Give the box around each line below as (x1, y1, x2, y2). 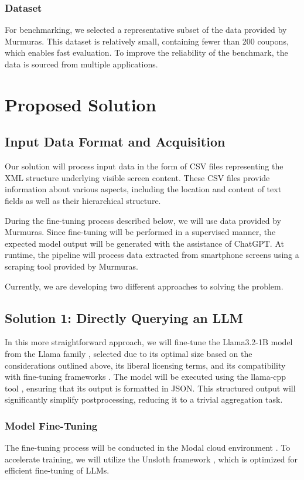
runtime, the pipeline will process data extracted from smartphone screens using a (5, 248, 299, 261)
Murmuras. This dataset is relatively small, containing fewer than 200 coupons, (5, 35, 289, 47)
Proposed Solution (5, 92, 156, 116)
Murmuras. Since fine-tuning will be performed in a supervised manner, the (5, 226, 276, 238)
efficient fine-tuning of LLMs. (5, 464, 110, 476)
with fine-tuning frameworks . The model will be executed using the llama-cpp (5, 370, 286, 383)
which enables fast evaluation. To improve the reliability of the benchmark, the (5, 46, 288, 59)
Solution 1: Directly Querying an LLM (5, 308, 243, 326)
